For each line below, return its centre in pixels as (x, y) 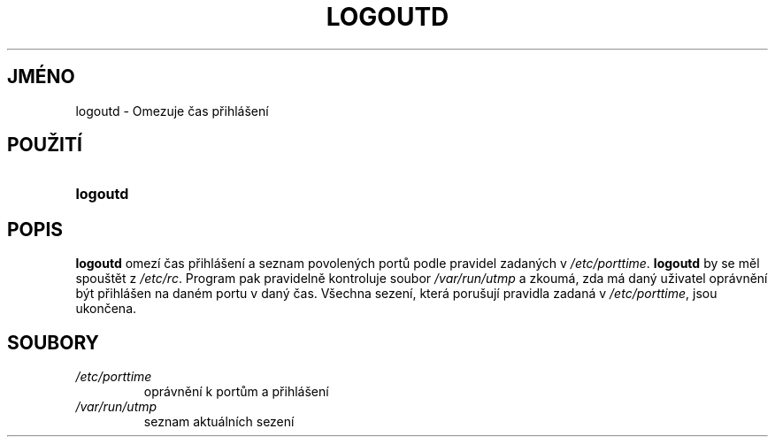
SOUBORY (53, 342)
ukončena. (106, 309)
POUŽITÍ (45, 145)
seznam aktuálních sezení (219, 422)
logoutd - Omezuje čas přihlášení (172, 111)
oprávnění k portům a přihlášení (236, 392)
